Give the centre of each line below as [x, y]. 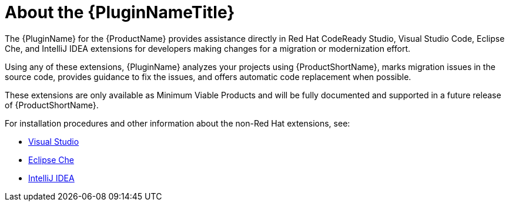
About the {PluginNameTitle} [120, 12]
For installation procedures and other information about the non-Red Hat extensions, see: [178, 123]
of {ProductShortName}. [52, 105]
